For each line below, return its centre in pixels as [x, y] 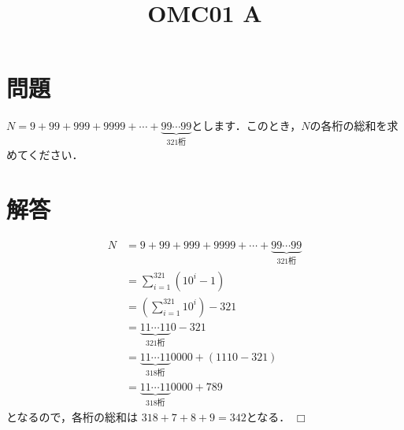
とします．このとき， [246, 126]
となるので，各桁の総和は [72, 417]
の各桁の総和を [348, 126]
